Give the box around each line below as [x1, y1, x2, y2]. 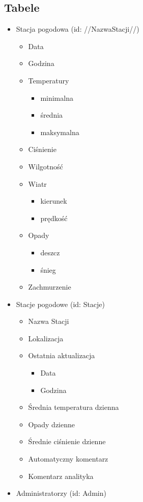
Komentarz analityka [28, 470, 94, 481]
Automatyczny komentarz [28, 453, 108, 464]
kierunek [40, 195, 67, 206]
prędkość [40, 212, 68, 223]
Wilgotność [28, 161, 63, 171]
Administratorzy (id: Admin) [16, 488, 106, 498]
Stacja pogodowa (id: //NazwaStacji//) [16, 24, 139, 34]
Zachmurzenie [28, 281, 71, 292]
